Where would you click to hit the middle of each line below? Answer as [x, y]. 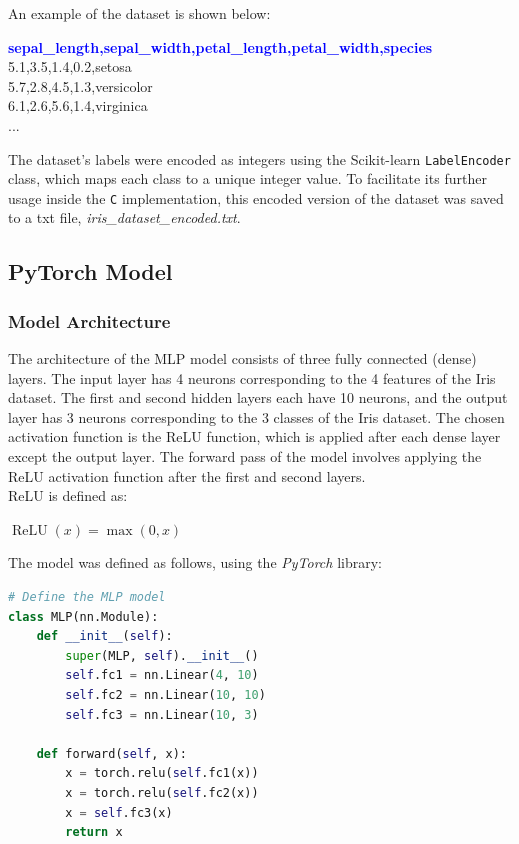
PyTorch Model [90, 271]
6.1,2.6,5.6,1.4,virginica [78, 105]
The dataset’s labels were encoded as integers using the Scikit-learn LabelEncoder [259, 158]
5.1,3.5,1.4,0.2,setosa [70, 66]
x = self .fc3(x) [119, 812]
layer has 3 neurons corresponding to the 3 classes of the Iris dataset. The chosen [256, 416]
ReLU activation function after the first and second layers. [187, 475]
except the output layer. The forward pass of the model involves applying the [245, 456]
